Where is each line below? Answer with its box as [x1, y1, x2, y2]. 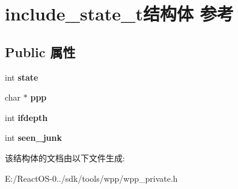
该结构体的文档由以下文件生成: [5, 151, 125, 164]
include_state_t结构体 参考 [5, 1, 234, 26]
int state [5, 70, 38, 83]
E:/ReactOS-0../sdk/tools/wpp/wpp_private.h [5, 172, 178, 184]
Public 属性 [5, 42, 76, 61]
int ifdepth [5, 111, 48, 123]
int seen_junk [5, 131, 62, 144]
